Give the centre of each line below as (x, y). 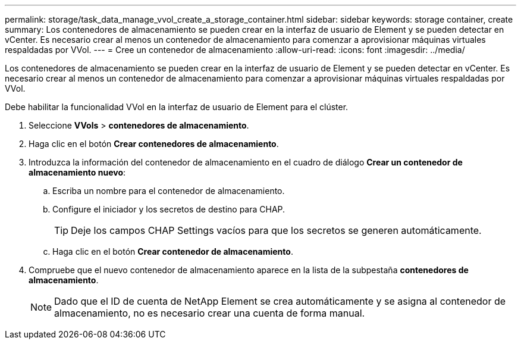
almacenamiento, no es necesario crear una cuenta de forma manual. (210, 313)
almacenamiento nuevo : (77, 172)
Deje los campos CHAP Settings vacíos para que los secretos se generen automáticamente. (276, 230)
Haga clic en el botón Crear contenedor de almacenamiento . (173, 251)
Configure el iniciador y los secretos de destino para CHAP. (169, 209)
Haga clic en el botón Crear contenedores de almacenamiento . (154, 144)
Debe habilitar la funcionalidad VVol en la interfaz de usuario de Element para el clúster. (177, 107)
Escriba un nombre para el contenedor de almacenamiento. (169, 191)
